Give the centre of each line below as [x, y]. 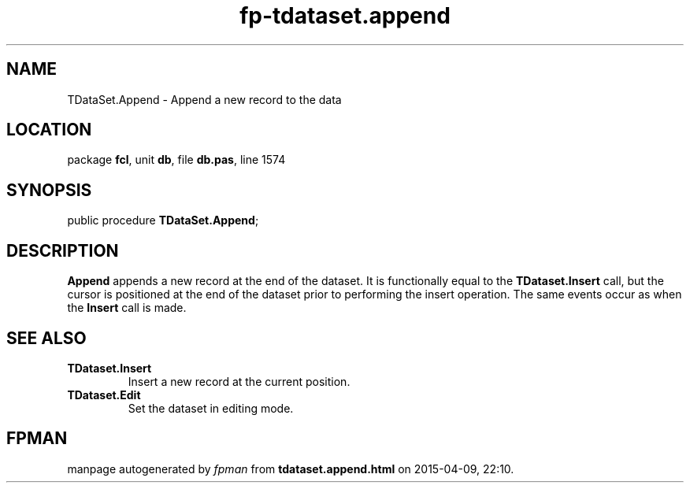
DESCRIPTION [63, 250]
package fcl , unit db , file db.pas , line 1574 [176, 160]
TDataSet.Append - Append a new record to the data [204, 99]
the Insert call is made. [127, 308]
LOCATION [49, 130]
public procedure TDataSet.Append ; [163, 220]
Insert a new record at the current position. [239, 381]
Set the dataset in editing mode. [211, 408]
